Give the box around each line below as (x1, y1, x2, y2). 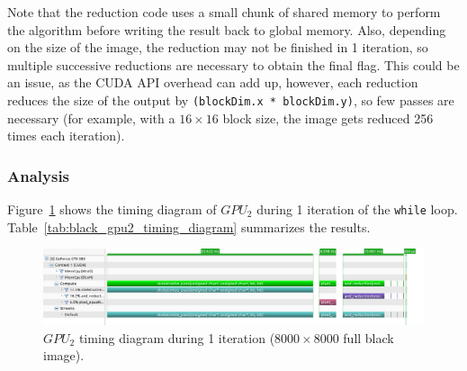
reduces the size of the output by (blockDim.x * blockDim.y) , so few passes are (7, 90, 454, 109)
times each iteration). (7, 126, 125, 145)
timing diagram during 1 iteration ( (78, 328, 275, 347)
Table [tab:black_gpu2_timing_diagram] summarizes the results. (7, 217, 371, 236)
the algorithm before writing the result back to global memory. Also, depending (7, 20, 446, 39)
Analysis (7, 164, 70, 186)
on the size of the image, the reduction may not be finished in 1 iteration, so (7, 38, 428, 57)
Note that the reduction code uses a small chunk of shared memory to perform (7, 3, 441, 21)
